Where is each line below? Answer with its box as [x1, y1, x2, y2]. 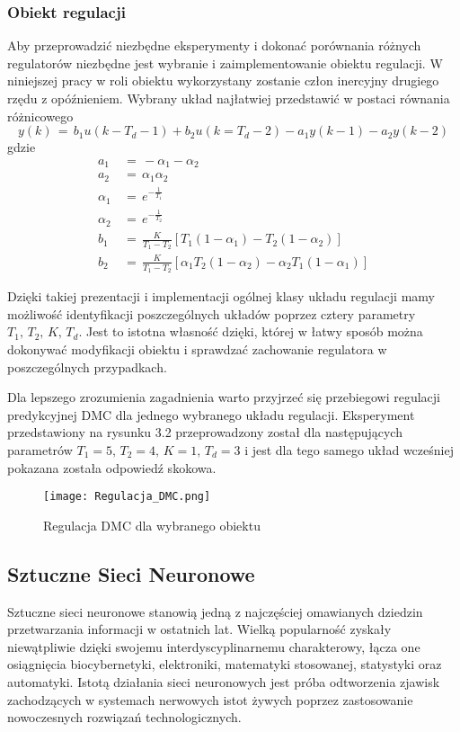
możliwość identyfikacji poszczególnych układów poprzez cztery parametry [7, 304, 416, 323]
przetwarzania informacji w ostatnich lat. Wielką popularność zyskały [7, 620, 392, 638]
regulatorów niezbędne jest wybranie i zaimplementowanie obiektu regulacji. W [7, 53, 443, 72]
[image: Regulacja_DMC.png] [43, 490, 211, 504]
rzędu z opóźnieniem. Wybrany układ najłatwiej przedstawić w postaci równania [7, 89, 450, 107]
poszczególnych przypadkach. [7, 357, 167, 376]
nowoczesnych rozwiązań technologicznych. [7, 708, 242, 727]
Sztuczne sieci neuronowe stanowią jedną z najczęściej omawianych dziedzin [7, 602, 423, 620]
